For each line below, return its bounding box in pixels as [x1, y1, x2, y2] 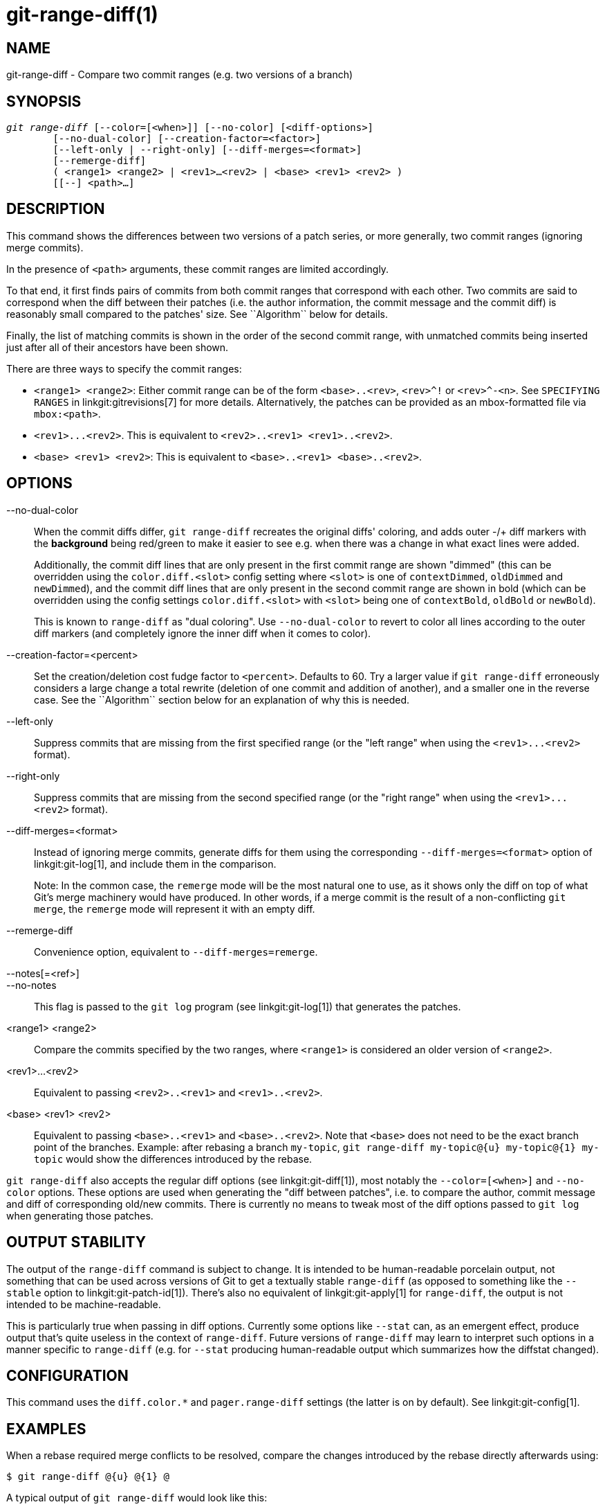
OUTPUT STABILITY [6, 1233, 147, 1251]
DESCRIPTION [6, 200, 105, 218]
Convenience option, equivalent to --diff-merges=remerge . [34, 945, 318, 958]
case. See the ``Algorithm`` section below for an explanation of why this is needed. [34, 693, 410, 706]
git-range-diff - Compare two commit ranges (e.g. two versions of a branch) [6, 69, 353, 81]
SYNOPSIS [6, 92, 82, 110]
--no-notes [6, 979, 57, 991]
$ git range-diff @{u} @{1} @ [6, 1471, 170, 1483]
